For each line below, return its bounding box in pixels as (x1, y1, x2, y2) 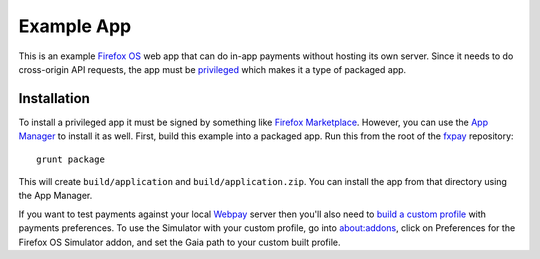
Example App (18, 15, 132, 37)
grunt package (36, 153, 105, 165)
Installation (18, 90, 90, 107)
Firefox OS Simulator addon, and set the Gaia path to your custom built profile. (18, 236, 341, 248)
